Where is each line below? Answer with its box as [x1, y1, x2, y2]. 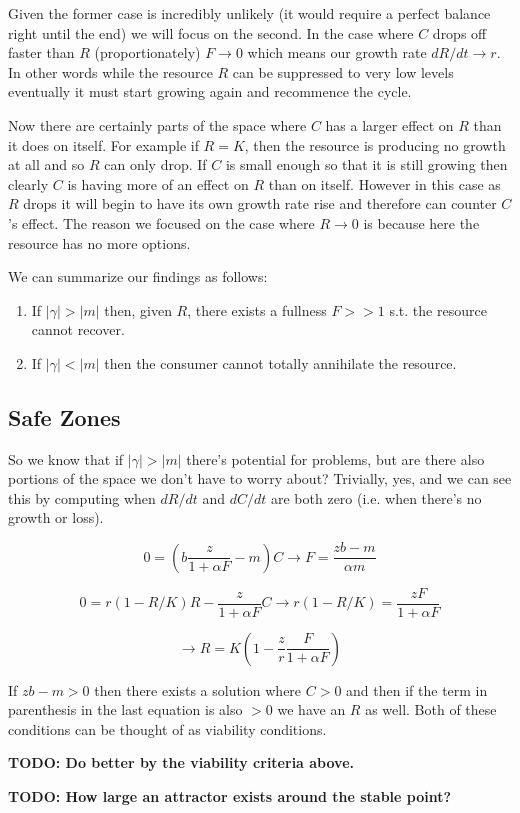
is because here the [363, 212, 480, 233]
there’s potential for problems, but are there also [186, 448, 485, 469]
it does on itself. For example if [8, 134, 199, 155]
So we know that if [8, 448, 124, 469]
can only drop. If [104, 154, 207, 175]
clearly [8, 173, 49, 194]
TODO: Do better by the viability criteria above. [8, 752, 354, 773]
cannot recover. [31, 319, 125, 340]
